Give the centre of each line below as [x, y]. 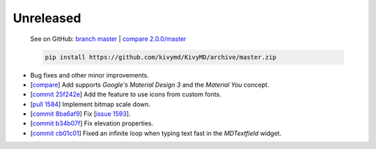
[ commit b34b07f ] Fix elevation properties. [92, 123]
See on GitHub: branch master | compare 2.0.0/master [108, 39]
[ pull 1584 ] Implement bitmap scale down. [91, 104]
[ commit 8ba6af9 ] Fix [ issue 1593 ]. [80, 114]
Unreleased [47, 18]
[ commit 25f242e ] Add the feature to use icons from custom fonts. [126, 94]
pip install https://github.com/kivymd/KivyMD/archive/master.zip [160, 57]
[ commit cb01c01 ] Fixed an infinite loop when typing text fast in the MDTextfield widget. [156, 133]
